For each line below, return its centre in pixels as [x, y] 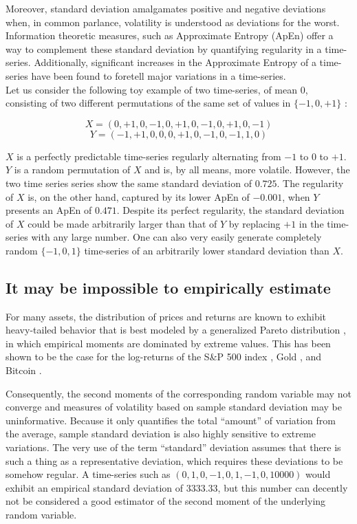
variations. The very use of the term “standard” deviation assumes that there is [173, 447]
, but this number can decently [283, 487]
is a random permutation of [72, 170]
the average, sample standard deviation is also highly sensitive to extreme [161, 434]
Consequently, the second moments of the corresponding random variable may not [178, 393]
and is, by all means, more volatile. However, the [247, 170]
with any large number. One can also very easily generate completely [176, 237]
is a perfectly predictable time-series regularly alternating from [149, 156]
